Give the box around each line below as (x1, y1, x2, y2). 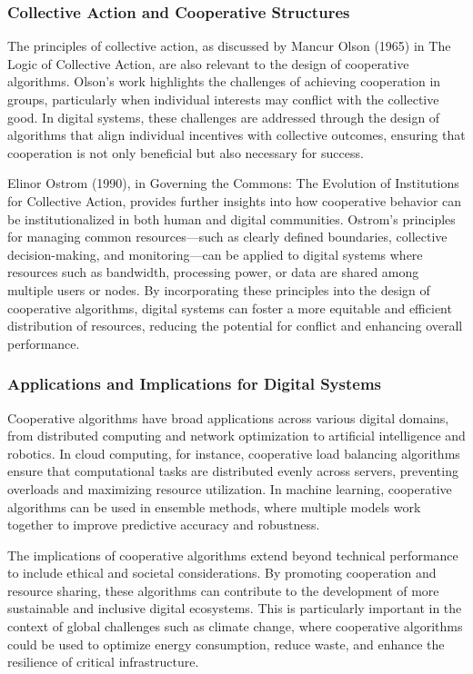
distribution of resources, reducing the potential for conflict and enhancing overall (7, 316, 463, 335)
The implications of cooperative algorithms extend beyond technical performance (7, 545, 458, 564)
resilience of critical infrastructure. (7, 652, 199, 671)
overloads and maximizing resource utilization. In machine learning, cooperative (7, 479, 452, 498)
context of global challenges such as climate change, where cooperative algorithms (7, 617, 463, 636)
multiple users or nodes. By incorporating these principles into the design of (7, 280, 430, 299)
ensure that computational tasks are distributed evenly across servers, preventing (7, 461, 458, 481)
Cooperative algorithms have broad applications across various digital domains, (7, 408, 449, 427)
